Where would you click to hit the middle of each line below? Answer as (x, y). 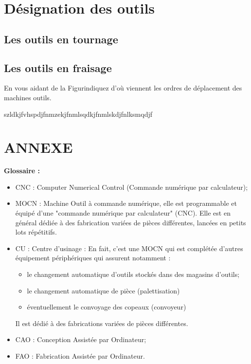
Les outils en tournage (61, 39)
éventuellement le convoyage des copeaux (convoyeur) (107, 307)
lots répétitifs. (36, 232)
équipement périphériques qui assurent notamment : (93, 258)
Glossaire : (22, 171)
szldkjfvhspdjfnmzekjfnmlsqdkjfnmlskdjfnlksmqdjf (78, 114)
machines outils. (28, 97)
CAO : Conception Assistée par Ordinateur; (81, 339)
